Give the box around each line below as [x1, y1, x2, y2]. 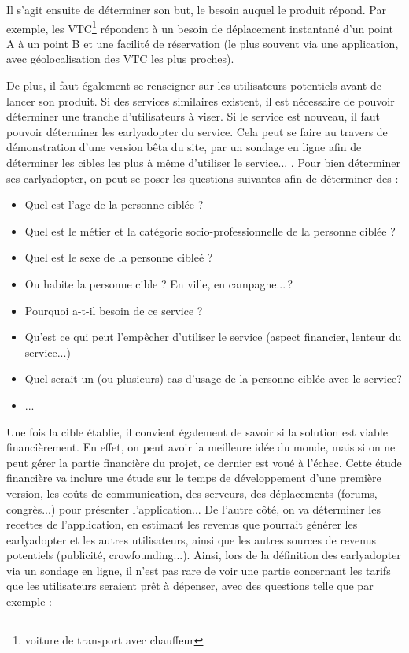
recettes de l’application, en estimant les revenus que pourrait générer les [6, 516, 358, 532]
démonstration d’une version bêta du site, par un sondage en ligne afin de [6, 139, 362, 155]
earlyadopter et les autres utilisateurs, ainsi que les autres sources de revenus [6, 531, 377, 547]
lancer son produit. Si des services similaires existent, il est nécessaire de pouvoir [6, 92, 395, 109]
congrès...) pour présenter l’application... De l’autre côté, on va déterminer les [6, 500, 381, 517]
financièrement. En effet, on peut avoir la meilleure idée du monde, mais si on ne [6, 439, 396, 455]
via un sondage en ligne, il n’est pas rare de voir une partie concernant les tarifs [6, 562, 391, 578]
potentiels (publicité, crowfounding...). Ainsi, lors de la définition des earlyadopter [6, 547, 401, 563]
